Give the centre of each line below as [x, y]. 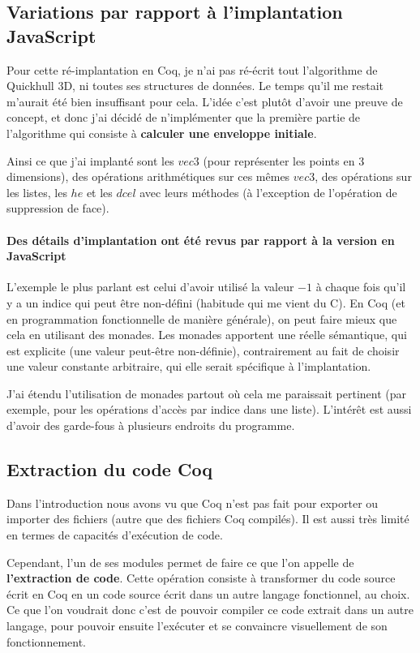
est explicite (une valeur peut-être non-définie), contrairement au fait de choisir [203, 350]
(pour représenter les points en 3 [284, 160]
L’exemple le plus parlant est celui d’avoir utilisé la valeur [150, 287]
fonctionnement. [47, 641]
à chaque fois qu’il [361, 287]
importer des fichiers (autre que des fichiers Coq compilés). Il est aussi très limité [208, 519]
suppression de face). [58, 208]
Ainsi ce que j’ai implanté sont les [90, 160]
